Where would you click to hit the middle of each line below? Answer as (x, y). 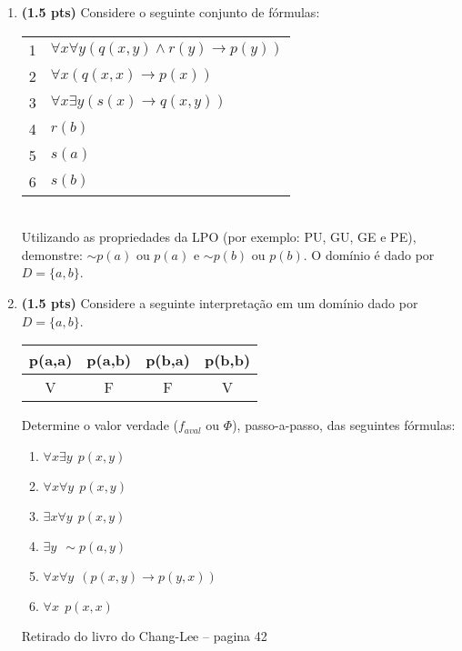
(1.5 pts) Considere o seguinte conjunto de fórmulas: (171, 12)
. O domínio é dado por (369, 254)
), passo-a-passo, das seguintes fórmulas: (344, 425)
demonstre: (52, 254)
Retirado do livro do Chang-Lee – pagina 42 (144, 635)
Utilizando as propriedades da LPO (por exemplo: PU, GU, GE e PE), (219, 237)
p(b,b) (227, 360)
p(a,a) (50, 360)
